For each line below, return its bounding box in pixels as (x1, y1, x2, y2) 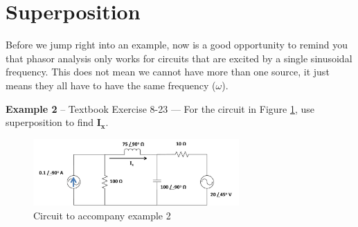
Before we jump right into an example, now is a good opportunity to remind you (6, 37, 348, 52)
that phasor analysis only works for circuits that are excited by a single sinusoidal (6, 51, 352, 65)
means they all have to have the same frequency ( (6, 78, 216, 92)
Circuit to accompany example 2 (33, 208, 171, 223)
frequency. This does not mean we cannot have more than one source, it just (6, 64, 330, 79)
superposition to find (6, 115, 94, 129)
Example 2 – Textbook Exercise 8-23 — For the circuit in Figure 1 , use (6, 101, 315, 116)
